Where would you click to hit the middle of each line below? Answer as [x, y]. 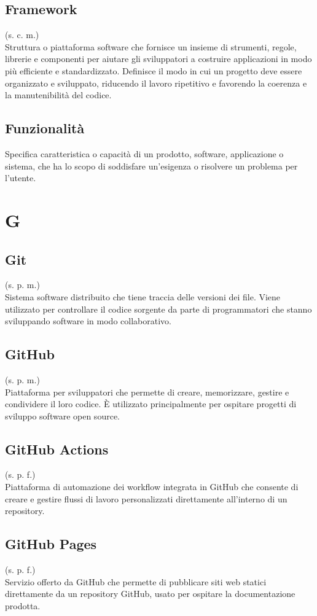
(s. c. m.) [22, 35]
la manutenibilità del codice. [58, 95]
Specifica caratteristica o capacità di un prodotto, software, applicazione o [144, 153]
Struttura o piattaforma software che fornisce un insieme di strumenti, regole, [151, 46]
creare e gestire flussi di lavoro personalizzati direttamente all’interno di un [146, 498]
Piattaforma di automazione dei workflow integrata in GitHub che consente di [152, 487]
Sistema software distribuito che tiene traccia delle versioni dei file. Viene [143, 296]
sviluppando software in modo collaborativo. [88, 321]
